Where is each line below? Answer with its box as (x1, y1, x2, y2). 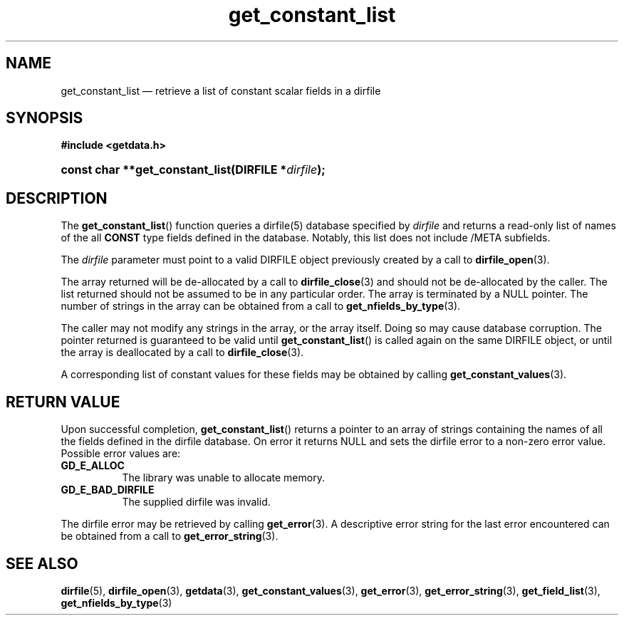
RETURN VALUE (6, 392, 120, 411)
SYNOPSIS (6, 109, 83, 127)
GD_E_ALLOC (61, 459, 125, 472)
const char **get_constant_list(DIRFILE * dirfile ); (61, 162, 326, 177)
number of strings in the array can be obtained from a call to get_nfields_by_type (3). (61, 300, 461, 313)
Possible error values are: (61, 447, 181, 460)
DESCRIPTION (6, 189, 108, 207)
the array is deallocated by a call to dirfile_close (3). (61, 346, 304, 359)
